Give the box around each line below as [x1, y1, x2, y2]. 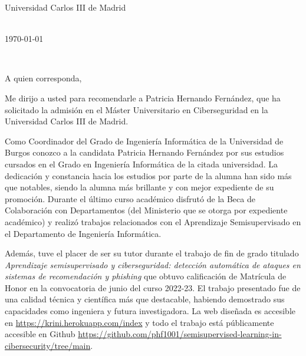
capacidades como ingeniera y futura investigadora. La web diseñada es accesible [5, 305, 295, 317]
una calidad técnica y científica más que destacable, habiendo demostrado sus [5, 293, 285, 305]
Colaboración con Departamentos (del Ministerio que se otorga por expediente [5, 204, 288, 216]
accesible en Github [5, 328, 75, 340]
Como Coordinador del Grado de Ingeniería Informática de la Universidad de [5, 134, 284, 147]
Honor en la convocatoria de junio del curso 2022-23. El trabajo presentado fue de [5, 281, 301, 294]
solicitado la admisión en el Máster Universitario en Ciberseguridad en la [5, 103, 268, 116]
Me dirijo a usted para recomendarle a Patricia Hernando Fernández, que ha [5, 91, 281, 104]
